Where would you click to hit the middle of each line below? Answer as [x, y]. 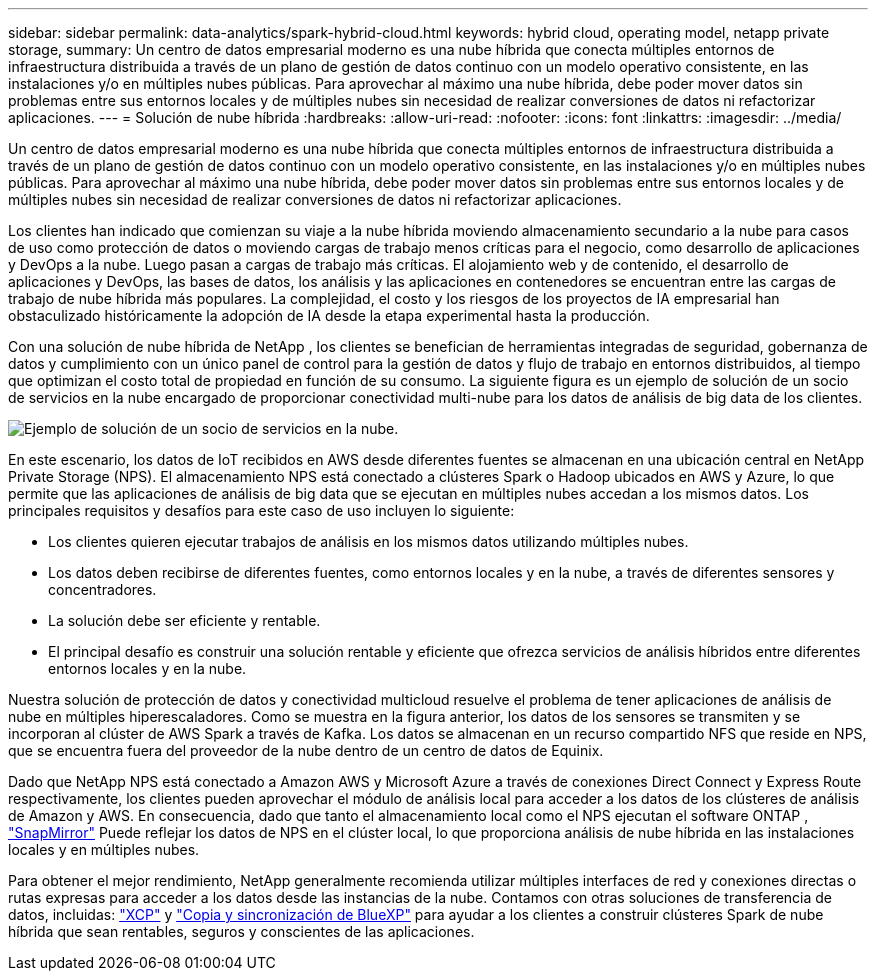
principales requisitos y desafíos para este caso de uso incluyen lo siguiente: [261, 510]
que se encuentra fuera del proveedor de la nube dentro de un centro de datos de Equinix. [306, 750]
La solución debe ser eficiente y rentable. [184, 620]
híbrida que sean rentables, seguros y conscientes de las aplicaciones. [241, 931]
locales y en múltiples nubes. [104, 849]
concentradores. [102, 589]
